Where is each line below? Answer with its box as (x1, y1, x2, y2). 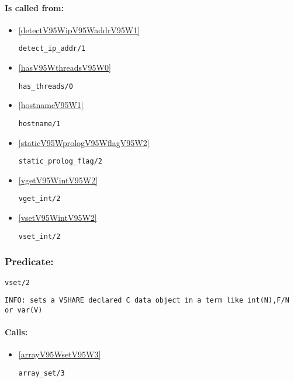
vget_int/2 (18, 195, 61, 203)
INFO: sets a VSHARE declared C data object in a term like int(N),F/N (5, 296, 289, 305)
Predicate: (5, 254, 54, 269)
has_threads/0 (18, 82, 73, 91)
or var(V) (5, 305, 43, 314)
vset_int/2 (18, 232, 61, 241)
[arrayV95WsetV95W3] (18, 348, 101, 360)
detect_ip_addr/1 (18, 44, 86, 53)
